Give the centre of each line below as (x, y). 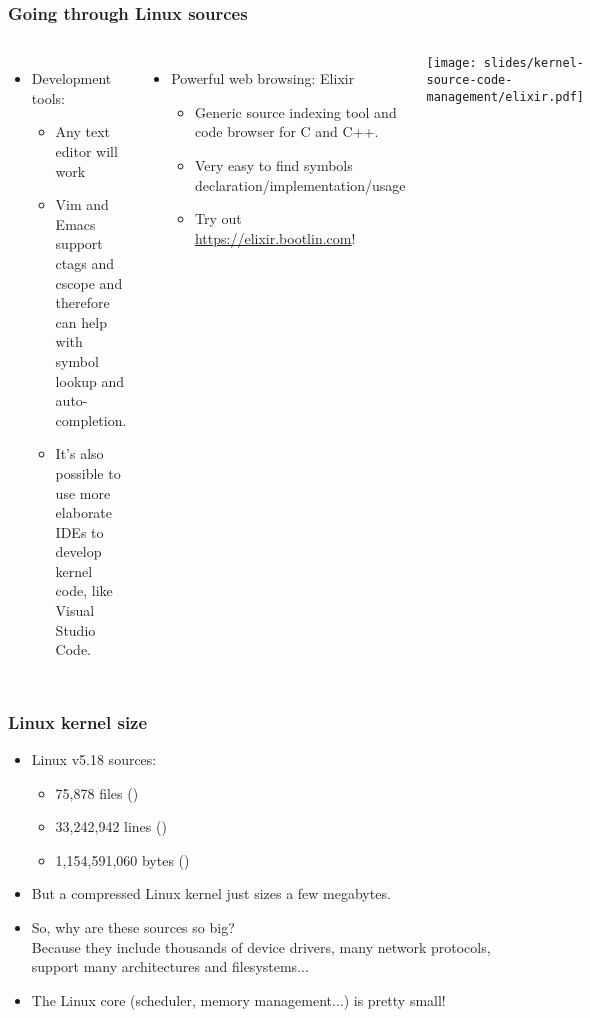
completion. (91, 419)
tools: (48, 97)
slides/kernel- (533, 63)
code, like (84, 590)
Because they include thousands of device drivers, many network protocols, (261, 946)
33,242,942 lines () (111, 826)
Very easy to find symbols (273, 165)
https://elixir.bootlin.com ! (275, 237)
